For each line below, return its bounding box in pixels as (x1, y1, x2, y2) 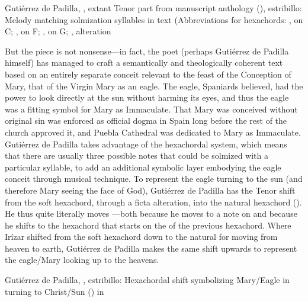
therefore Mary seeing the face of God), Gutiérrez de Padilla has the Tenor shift (5, 184, 296, 196)
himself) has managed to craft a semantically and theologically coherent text (5, 56, 283, 69)
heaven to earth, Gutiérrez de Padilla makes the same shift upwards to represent (5, 242, 297, 254)
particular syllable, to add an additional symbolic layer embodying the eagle (5, 160, 281, 173)
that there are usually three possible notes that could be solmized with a (5, 149, 268, 162)
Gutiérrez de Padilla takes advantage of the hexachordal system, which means (5, 137, 287, 150)
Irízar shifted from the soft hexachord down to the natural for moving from (5, 230, 278, 243)
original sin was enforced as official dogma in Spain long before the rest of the (5, 114, 287, 127)
